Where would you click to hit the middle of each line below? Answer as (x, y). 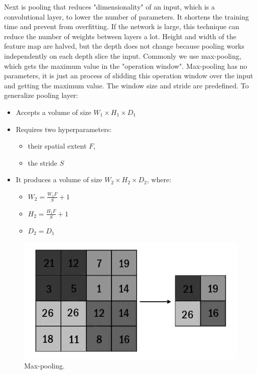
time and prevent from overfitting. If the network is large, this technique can (122, 26)
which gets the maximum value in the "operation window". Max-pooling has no (126, 66)
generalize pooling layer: (41, 95)
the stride (43, 162)
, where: (159, 179)
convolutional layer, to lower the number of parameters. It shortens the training (126, 16)
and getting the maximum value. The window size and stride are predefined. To (126, 85)
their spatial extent (57, 146)
